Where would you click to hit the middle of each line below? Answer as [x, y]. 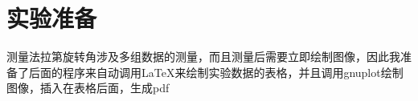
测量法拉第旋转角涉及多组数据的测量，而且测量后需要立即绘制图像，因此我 [203, 57]
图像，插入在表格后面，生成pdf [88, 88]
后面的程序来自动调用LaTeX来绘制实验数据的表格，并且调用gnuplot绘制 [216, 72]
